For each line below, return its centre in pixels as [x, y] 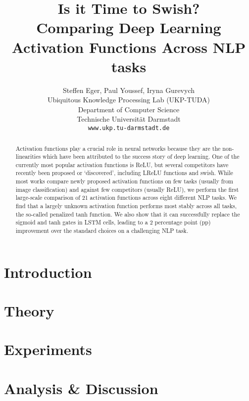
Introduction [48, 272]
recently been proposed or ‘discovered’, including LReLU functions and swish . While [124, 173]
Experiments [48, 349]
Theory [29, 311]
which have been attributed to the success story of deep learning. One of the [141, 156]
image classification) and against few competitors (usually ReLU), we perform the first [127, 189]
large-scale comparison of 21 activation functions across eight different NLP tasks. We [126, 198]
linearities [28, 156]
